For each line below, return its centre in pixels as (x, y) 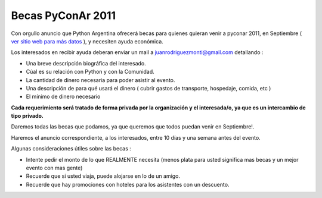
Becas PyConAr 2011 (64, 15)
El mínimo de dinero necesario (63, 97)
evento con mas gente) (54, 168)
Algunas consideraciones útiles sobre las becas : (71, 149)
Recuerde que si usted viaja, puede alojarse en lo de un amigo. (103, 176)
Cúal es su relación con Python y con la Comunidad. (90, 72)
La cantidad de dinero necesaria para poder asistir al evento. (100, 80)
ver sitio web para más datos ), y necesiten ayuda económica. (87, 41)
